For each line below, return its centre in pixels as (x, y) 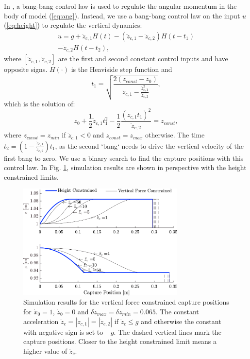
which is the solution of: (40, 103)
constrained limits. (31, 177)
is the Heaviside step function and (122, 69)
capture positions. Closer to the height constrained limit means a (120, 341)
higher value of (45, 350)
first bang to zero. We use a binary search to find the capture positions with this (124, 158)
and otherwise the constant (181, 321)
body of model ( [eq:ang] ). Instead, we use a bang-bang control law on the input (122, 15)
